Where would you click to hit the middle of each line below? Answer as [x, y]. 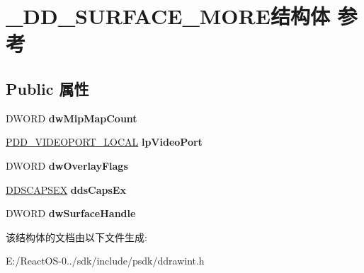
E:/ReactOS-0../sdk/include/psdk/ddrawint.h [105, 261]
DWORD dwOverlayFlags [67, 165]
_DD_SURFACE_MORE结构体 [168, 16]
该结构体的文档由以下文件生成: [76, 237]
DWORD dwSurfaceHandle [71, 213]
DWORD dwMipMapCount [72, 118]
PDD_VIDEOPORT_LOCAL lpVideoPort [104, 142]
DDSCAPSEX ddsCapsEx [66, 189]
